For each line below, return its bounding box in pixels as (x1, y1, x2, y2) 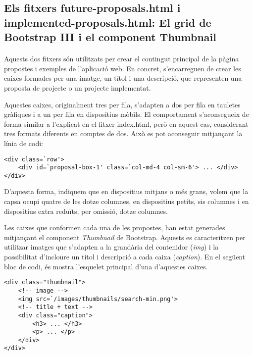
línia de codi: (4, 138, 43, 148)
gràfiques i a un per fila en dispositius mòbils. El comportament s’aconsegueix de (4, 109, 249, 119)
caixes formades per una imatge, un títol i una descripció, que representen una (4, 73, 242, 83)
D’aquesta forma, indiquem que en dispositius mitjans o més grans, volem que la (4, 186, 249, 197)
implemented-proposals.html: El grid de (4, 14, 211, 30)
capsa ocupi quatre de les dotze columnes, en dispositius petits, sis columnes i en (4, 196, 249, 206)
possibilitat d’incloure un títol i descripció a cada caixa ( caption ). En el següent (4, 252, 246, 262)
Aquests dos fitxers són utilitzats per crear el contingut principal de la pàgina (4, 53, 239, 64)
